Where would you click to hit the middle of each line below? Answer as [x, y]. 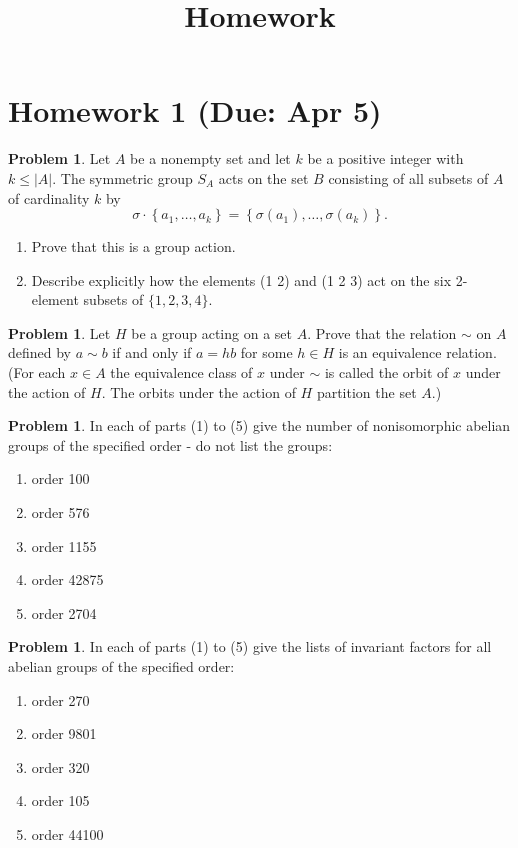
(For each [37, 372]
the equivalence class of [181, 372]
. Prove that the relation [382, 332]
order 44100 [67, 833]
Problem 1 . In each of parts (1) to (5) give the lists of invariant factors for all [250, 646]
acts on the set [263, 177]
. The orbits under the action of [198, 391]
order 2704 [64, 612]
